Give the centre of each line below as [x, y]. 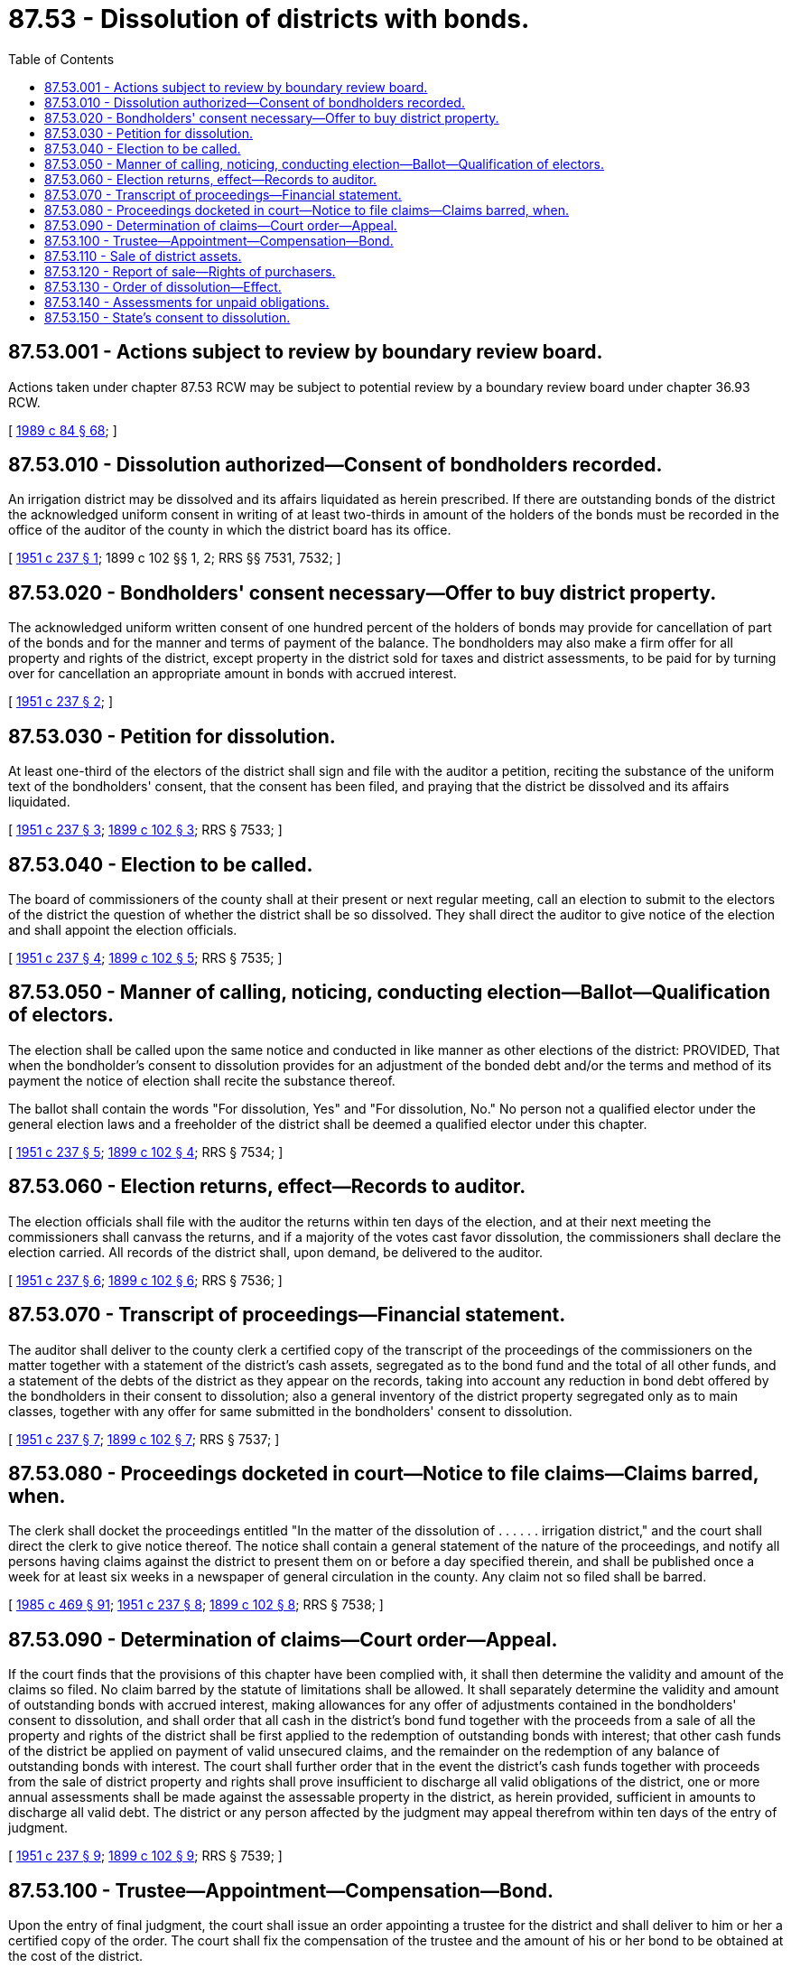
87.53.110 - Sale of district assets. [143, 256]
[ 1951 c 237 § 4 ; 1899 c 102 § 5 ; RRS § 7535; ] [145, 957]
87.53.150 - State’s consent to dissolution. [168, 317]
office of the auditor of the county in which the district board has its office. [230, 530]
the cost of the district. [76, 1956]
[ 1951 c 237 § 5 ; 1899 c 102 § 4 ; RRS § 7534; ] [146, 1152]
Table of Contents [61, 59]
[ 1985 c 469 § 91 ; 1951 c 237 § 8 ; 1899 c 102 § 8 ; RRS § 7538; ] [196, 1605]
